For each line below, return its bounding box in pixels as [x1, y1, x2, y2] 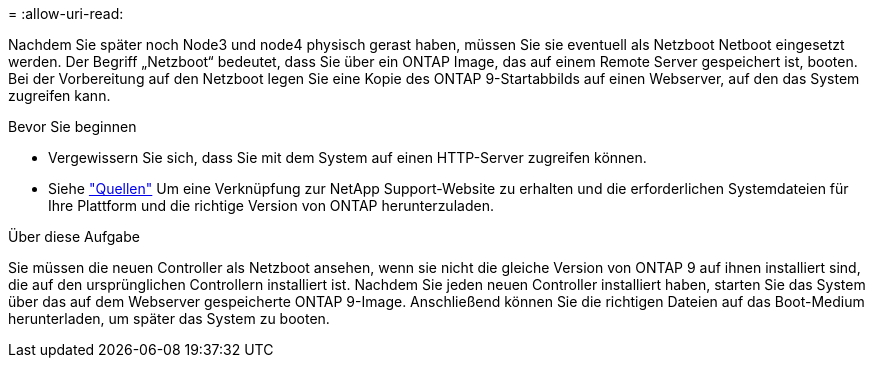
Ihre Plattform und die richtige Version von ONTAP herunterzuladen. [48, 197, 494, 214]
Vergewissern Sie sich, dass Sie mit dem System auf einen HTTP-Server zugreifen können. [48, 149, 647, 166]
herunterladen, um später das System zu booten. [8, 310, 330, 327]
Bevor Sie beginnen [8, 118, 137, 135]
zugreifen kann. [8, 87, 111, 104]
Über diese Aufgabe [8, 228, 140, 245]
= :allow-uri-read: [8, 5, 124, 22]
